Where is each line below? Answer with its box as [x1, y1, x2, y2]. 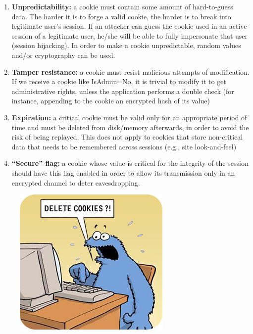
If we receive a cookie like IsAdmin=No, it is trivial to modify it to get [11, 76, 226, 87]
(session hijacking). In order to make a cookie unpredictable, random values [11, 40, 241, 50]
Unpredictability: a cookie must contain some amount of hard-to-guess [11, 1, 233, 11]
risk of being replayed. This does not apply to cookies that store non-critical [11, 132, 243, 142]
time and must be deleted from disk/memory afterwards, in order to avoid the [11, 122, 249, 132]
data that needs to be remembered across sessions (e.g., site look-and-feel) [11, 141, 237, 151]
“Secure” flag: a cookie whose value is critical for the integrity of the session [11, 158, 249, 168]
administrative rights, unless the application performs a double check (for [11, 86, 234, 96]
